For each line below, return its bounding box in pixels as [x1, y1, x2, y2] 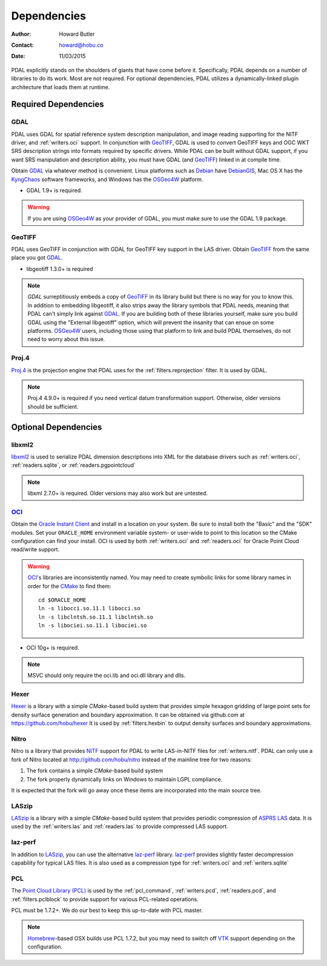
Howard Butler [59, 30, 95, 38]
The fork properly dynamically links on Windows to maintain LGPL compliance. [26, 775, 223, 783]
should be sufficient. [27, 403, 79, 410]
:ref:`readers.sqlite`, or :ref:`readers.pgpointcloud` [11, 461, 136, 469]
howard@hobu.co [59, 41, 104, 49]
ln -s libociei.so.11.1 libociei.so [38, 622, 147, 629]
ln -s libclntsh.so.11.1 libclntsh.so [38, 613, 154, 621]
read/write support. [11, 546, 60, 553]
